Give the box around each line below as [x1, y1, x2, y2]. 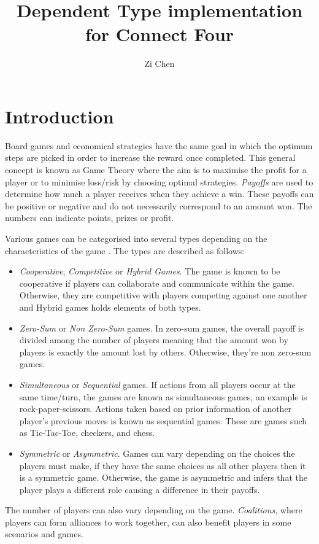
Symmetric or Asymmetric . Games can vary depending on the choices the [19, 446, 295, 459]
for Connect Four [85, 21, 234, 47]
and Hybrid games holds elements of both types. [19, 300, 201, 313]
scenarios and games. [5, 527, 83, 540]
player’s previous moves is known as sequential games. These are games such [19, 414, 307, 427]
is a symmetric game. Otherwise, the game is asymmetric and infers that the [19, 471, 307, 484]
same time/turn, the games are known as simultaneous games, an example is [19, 390, 307, 403]
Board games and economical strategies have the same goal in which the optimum [5, 139, 313, 152]
